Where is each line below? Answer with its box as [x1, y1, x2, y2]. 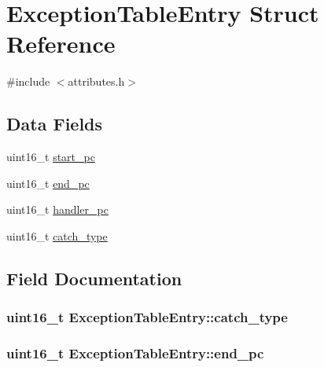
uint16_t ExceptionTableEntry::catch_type [6, 307, 288, 327]
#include [6, 73, 50, 90]
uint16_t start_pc [6, 149, 95, 165]
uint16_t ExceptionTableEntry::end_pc [6, 343, 264, 363]
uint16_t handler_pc [6, 201, 109, 218]
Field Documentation [6, 266, 182, 290]
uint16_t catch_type [6, 227, 108, 244]
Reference [6, 28, 116, 60]
